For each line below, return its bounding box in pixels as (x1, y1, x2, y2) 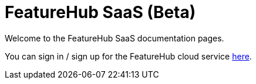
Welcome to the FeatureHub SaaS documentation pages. (5, 33, 224, 43)
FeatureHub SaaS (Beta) (5, 2, 196, 22)
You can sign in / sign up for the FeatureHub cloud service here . (5, 51, 252, 61)
